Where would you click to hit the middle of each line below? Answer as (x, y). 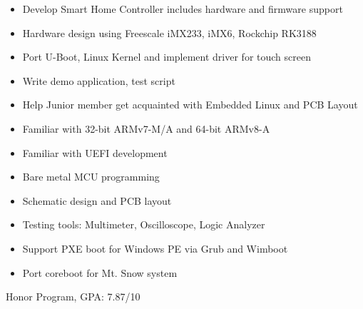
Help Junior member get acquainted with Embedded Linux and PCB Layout (190, 105)
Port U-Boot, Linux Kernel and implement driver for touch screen (167, 57)
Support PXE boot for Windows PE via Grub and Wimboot (155, 248)
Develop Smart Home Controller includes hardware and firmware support (183, 9)
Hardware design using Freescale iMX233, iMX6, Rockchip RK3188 (169, 32)
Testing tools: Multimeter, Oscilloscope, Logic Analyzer (144, 224)
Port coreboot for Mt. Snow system (100, 272)
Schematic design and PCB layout (97, 200)
